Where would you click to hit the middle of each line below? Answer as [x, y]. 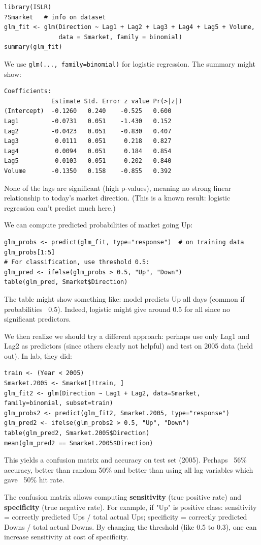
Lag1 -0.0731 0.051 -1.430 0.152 [88, 121]
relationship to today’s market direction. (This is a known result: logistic [117, 198]
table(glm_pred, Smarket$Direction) [66, 282]
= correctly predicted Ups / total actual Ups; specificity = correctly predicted [126, 517]
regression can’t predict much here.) [60, 207]
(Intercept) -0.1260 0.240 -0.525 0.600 [88, 111]
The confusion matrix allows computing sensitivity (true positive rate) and [123, 497]
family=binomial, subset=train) [59, 403]
